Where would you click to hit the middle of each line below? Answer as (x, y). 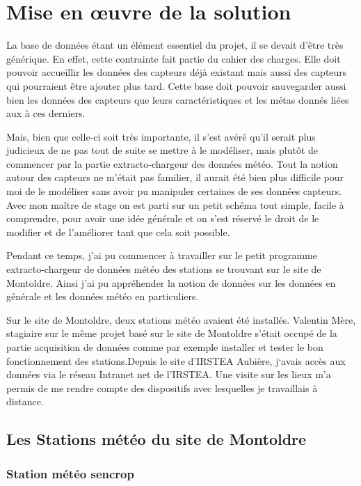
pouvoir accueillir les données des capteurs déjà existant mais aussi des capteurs (177, 72)
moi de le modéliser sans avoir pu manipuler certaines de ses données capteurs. (174, 191)
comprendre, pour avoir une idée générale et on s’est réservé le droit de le (163, 218)
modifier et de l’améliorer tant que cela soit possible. (118, 232)
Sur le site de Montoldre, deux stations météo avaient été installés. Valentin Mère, (181, 319)
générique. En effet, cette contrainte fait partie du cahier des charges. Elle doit (174, 58)
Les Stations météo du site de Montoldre (157, 439)
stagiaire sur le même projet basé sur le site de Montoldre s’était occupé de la (172, 333)
